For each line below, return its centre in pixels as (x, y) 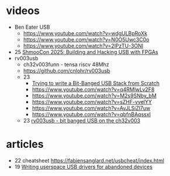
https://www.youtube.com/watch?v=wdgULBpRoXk (85, 33)
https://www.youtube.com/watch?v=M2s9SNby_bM (94, 96)
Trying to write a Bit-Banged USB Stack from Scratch (96, 83)
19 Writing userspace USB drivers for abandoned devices (84, 167)
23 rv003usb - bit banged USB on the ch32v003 (82, 120)
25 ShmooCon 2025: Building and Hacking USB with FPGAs (86, 52)
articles (25, 144)
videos (23, 11)
